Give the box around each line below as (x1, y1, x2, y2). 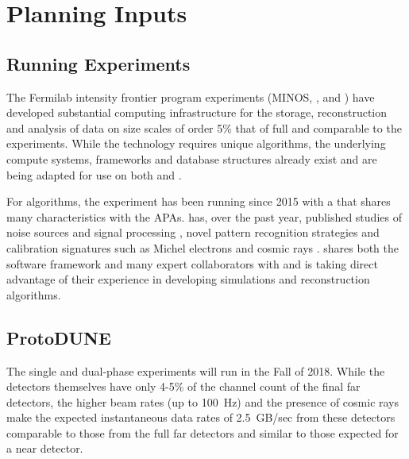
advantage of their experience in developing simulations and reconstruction (6, 271, 370, 287)
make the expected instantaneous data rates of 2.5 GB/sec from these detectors (6, 409, 395, 426)
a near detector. (6, 440, 83, 457)
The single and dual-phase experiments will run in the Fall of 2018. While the (6, 362, 385, 379)
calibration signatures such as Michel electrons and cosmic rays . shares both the (6, 239, 399, 256)
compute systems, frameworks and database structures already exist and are (6, 150, 377, 167)
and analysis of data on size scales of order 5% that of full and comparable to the (6, 119, 402, 136)
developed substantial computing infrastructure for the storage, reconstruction (6, 104, 388, 121)
